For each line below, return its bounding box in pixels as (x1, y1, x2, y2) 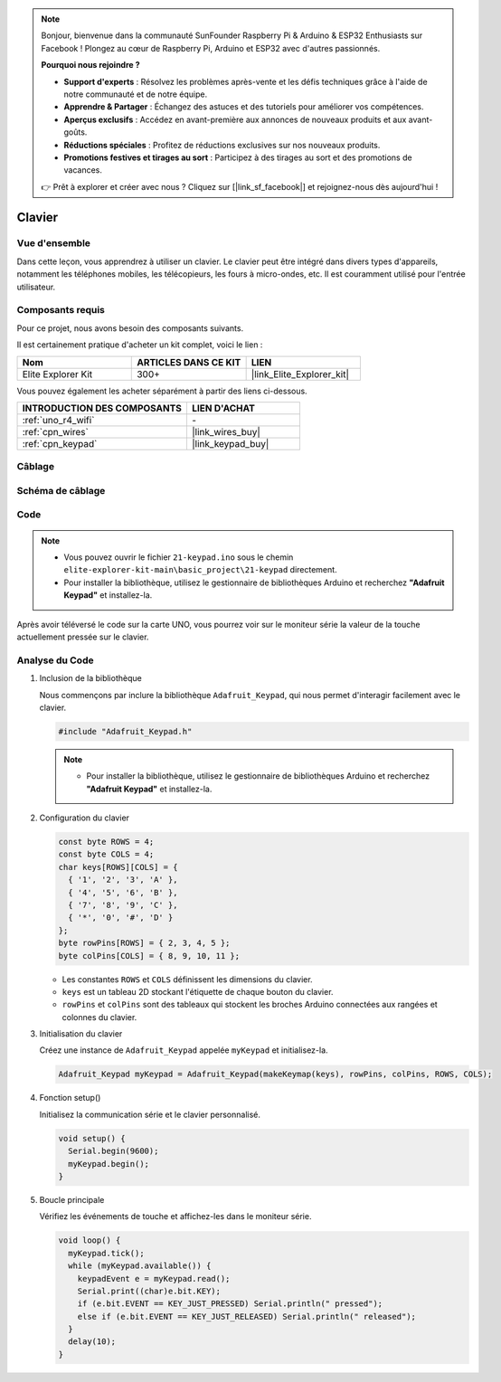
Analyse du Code (16, 654, 94, 667)
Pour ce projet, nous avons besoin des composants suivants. (16, 322, 244, 334)
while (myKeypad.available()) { (68, 1261, 212, 1271)
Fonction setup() (39, 1093, 101, 1103)
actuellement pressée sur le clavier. (16, 631, 149, 642)
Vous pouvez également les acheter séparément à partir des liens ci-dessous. (16, 385, 307, 396)
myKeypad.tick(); (68, 1248, 145, 1258)
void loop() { (58, 1235, 121, 1245)
